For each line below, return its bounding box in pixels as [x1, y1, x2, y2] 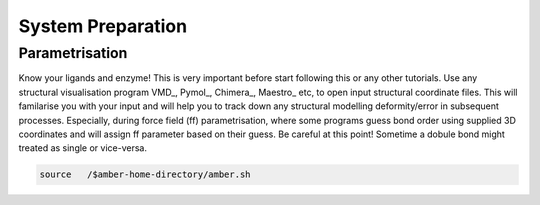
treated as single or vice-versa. [18, 142, 147, 154]
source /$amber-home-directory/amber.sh [39, 169, 251, 180]
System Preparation [18, 15, 188, 37]
